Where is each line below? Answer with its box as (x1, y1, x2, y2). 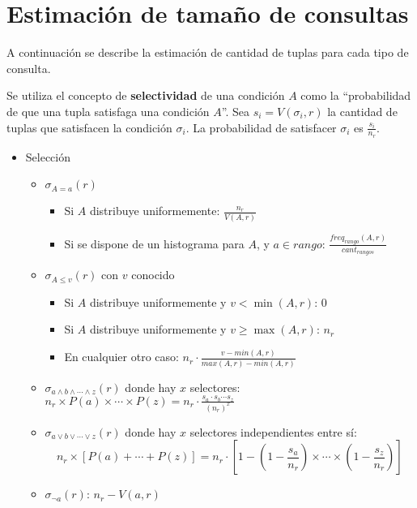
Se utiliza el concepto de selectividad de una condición (6, 87, 285, 104)
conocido (131, 266, 175, 283)
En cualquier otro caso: (64, 348, 179, 365)
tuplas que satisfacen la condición (6, 118, 172, 136)
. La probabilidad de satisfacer (185, 118, 337, 136)
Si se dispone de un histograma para (64, 235, 245, 252)
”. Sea (221, 102, 250, 119)
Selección (25, 148, 71, 165)
